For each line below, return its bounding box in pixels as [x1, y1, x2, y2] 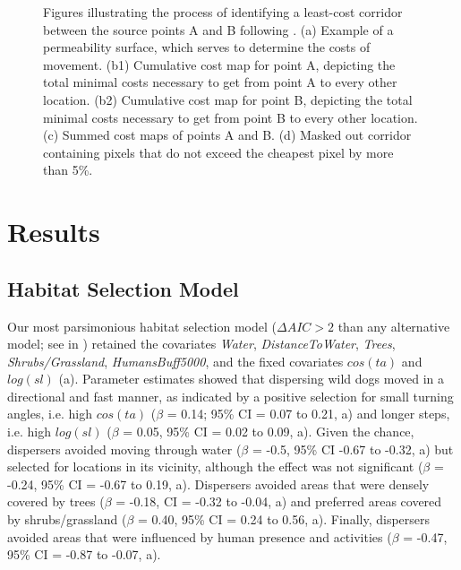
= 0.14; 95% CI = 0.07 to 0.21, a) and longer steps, [166, 404, 450, 423]
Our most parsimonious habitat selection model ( [7, 316, 277, 335]
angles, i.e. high [7, 404, 92, 423]
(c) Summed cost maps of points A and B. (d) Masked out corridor [43, 125, 412, 144]
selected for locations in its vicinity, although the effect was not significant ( [7, 457, 423, 476]
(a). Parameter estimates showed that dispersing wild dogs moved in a [58, 369, 445, 388]
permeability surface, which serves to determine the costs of [43, 38, 371, 56]
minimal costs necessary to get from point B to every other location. [43, 108, 418, 126]
